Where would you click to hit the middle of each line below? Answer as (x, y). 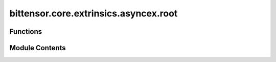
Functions (26, 32)
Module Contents (38, 48)
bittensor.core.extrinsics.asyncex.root (94, 13)
